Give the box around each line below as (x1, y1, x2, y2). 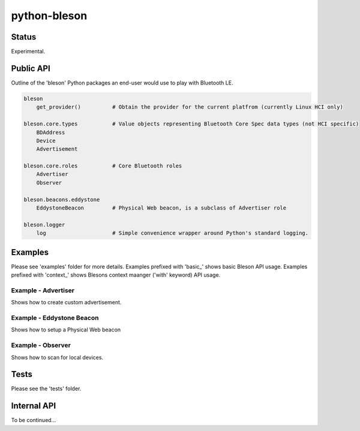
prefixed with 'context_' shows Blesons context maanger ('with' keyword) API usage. (11, 271, 221, 279)
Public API (11, 63, 50, 73)
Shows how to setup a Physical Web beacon (11, 326, 121, 333)
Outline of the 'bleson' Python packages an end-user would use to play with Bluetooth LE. (11, 79, 233, 86)
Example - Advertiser (11, 286, 75, 294)
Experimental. (11, 48, 46, 55)
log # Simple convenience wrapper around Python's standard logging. (36, 230, 309, 237)
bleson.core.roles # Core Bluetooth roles (23, 163, 182, 169)
